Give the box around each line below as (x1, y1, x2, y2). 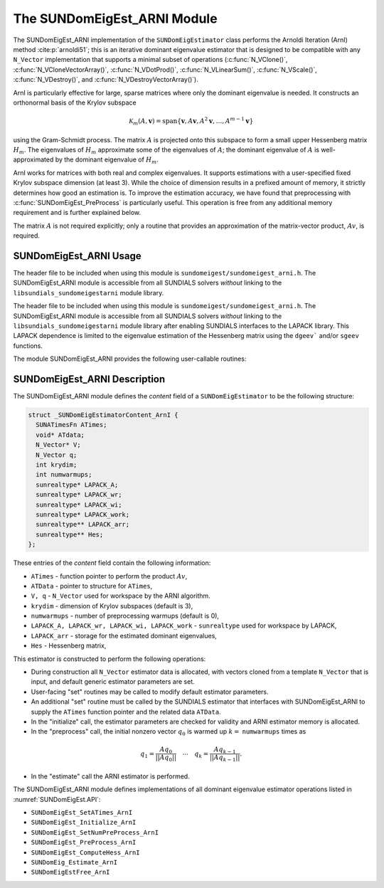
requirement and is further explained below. (13, 208, 142, 217)
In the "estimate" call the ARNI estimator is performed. (31, 772, 190, 781)
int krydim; (36, 461, 78, 469)
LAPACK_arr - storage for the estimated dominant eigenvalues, (31, 631, 217, 640)
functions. (13, 342, 43, 350)
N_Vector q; (36, 450, 78, 459)
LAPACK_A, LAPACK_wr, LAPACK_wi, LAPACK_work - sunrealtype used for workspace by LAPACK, (31, 621, 337, 630)
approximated (13, 155, 54, 164)
